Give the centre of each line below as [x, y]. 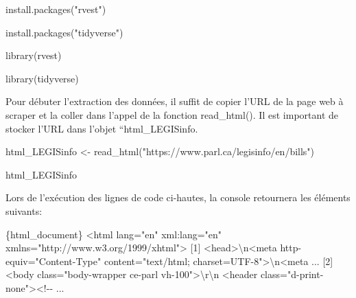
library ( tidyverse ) [42, 78]
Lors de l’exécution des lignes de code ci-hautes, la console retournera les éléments [178, 197]
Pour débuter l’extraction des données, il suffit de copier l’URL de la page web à [175, 101]
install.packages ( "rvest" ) [56, 9]
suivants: [24, 210]
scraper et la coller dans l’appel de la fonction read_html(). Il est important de [172, 114]
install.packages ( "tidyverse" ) [64, 32]
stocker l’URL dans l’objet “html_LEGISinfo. [102, 128]
